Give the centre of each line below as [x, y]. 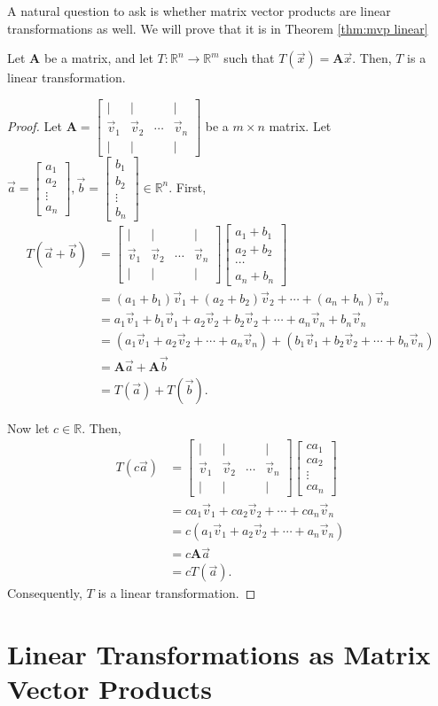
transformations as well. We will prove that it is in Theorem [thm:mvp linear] [218, 28]
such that [249, 58]
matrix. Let [300, 125]
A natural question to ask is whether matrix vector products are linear [199, 11]
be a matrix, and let [98, 58]
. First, [188, 186]
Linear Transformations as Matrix [219, 654]
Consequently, [45, 593]
